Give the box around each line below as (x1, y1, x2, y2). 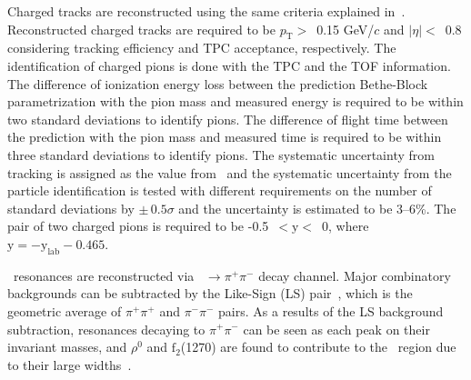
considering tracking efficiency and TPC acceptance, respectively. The (7, 38, 396, 57)
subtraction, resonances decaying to (7, 319, 205, 338)
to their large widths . (7, 355, 132, 374)
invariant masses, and (7, 337, 127, 356)
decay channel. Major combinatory (258, 265, 451, 285)
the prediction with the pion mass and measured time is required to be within (7, 127, 442, 146)
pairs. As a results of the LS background (218, 301, 444, 320)
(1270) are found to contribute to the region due (180, 337, 456, 356)
